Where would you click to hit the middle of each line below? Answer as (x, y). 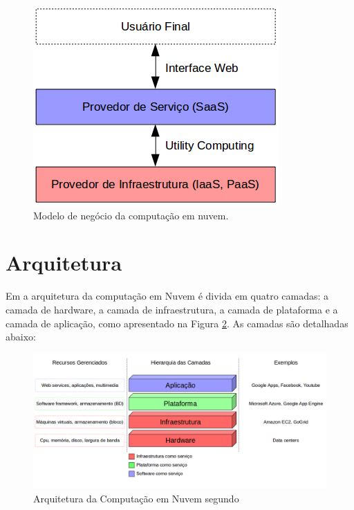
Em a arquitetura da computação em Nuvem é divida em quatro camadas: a (167, 296)
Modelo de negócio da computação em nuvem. (131, 215)
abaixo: (21, 337)
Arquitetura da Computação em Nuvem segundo (136, 498)
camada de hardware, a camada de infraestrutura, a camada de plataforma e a (172, 309)
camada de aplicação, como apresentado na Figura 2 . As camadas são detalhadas (177, 323)
